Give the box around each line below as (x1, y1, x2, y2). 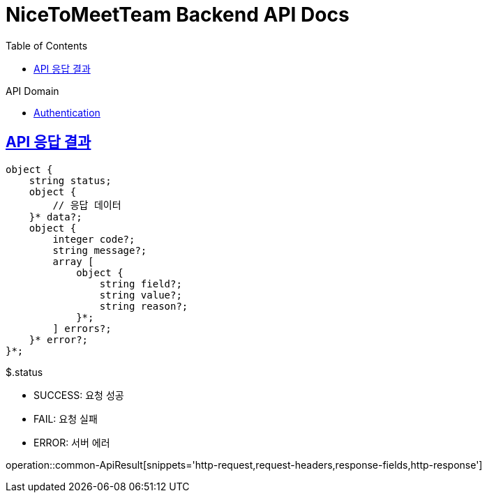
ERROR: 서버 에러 (33, 436, 110, 448)
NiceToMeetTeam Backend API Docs (6, 3, 350, 27)
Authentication (33, 106, 100, 119)
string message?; (52, 244, 147, 256)
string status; (29, 174, 112, 186)
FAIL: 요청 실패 (33, 412, 98, 425)
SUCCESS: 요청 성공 (33, 388, 124, 401)
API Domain (6, 84, 59, 97)
